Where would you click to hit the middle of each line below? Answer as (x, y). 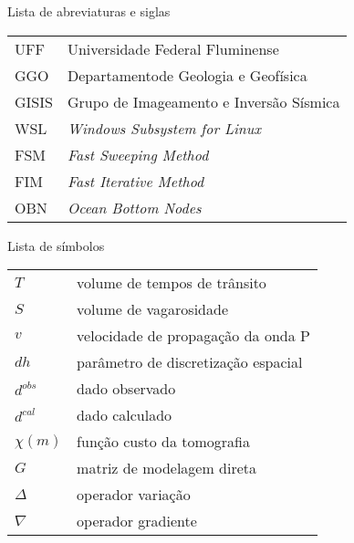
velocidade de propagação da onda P (193, 336)
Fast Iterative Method (135, 181)
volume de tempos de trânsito (172, 283)
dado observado (126, 389)
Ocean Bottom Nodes (134, 207)
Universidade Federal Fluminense (173, 48)
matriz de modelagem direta (167, 468)
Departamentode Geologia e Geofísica (187, 75)
